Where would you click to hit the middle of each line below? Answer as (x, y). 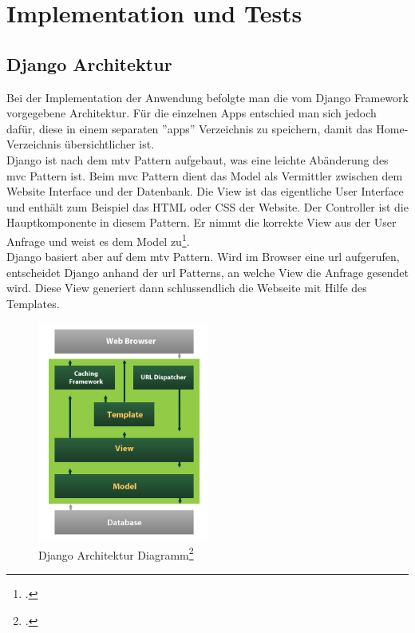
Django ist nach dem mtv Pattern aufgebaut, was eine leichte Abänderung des (198, 159)
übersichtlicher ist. (109, 144)
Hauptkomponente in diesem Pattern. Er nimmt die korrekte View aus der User (202, 222)
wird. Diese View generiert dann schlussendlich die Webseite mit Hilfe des (187, 288)
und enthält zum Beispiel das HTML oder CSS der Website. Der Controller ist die (207, 206)
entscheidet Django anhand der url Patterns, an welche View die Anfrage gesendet (208, 272)
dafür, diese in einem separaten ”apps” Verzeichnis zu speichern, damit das (190, 128)
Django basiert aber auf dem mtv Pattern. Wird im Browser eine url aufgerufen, (203, 257)
